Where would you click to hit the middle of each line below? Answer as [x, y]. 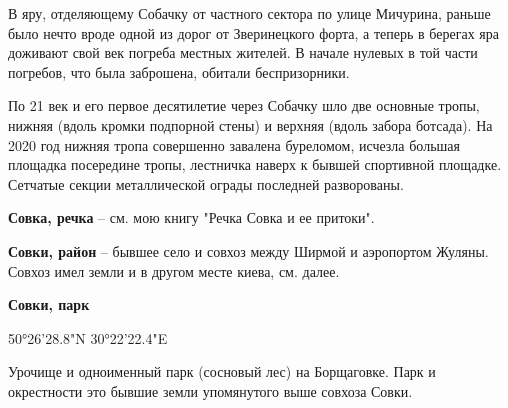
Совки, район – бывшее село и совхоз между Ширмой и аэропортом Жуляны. [248, 250]
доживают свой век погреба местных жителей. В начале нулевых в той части [243, 52]
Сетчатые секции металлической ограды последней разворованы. [206, 183]
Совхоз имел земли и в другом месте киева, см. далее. [174, 270]
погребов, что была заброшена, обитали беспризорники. [179, 71]
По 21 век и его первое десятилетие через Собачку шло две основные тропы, [244, 105]
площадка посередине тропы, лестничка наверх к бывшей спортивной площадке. [255, 164]
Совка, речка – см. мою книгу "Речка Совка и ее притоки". [191, 217]
